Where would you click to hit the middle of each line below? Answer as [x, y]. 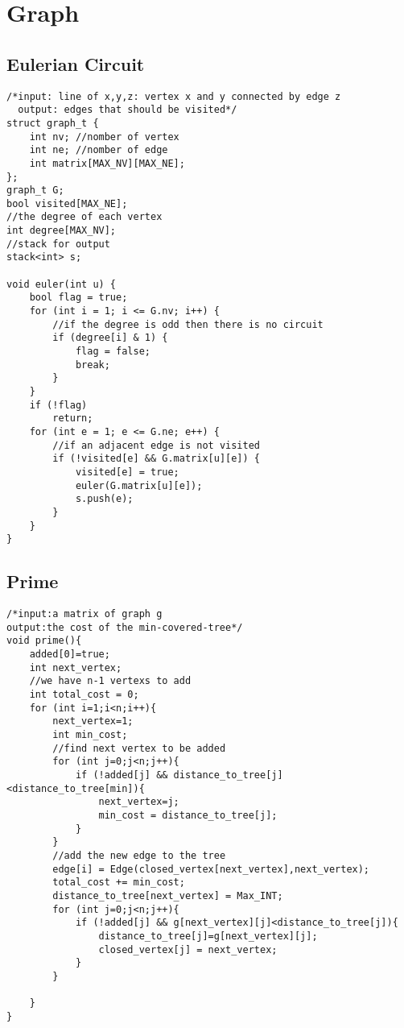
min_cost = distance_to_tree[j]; [188, 815]
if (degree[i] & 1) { [110, 338]
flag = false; [113, 352]
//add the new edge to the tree [139, 855]
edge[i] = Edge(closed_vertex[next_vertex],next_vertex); [211, 869]
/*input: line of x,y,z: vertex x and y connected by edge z [174, 96]
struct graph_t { [53, 123]
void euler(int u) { [62, 284]
